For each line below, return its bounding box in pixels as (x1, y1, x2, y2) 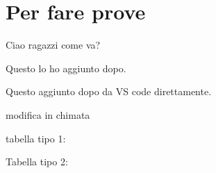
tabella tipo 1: (6, 131, 66, 145)
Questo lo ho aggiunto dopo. (6, 60, 126, 75)
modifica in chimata (6, 107, 90, 122)
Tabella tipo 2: (6, 154, 68, 169)
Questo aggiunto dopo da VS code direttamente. (6, 84, 212, 99)
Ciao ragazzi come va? (6, 38, 101, 52)
